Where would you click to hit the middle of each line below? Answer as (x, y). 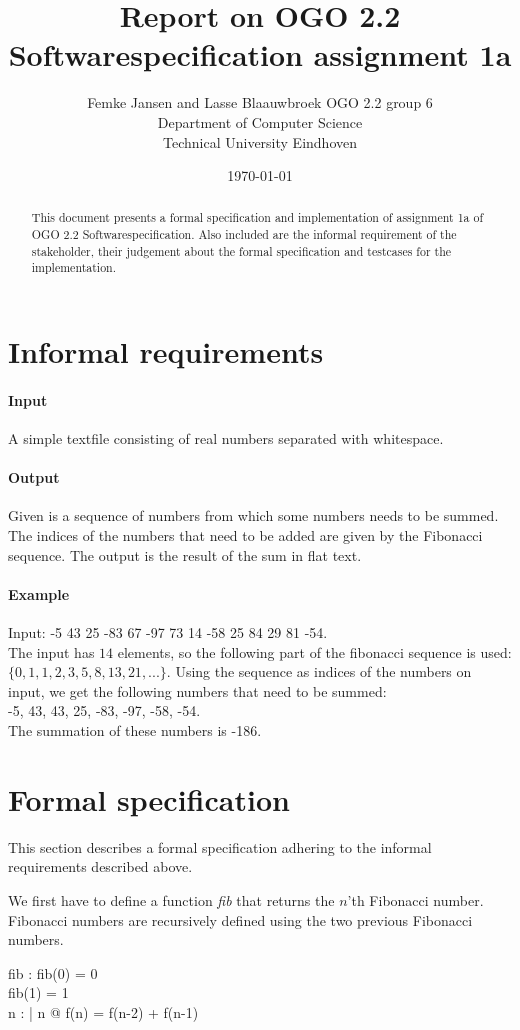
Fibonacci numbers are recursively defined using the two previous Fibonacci (240, 919)
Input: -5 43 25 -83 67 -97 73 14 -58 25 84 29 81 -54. (168, 632)
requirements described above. (100, 866)
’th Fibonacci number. (415, 899)
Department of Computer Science (260, 121)
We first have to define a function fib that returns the (171, 899)
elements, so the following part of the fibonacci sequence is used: (314, 651)
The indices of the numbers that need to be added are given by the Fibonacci (245, 535)
